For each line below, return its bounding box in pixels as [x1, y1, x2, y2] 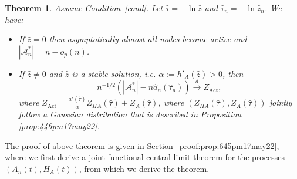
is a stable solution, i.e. [72, 67, 156, 79]
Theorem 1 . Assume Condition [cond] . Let [5, 2, 163, 13]
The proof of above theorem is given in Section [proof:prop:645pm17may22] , [5, 139, 279, 151]
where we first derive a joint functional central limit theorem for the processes [5, 151, 285, 163]
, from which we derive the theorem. [79, 162, 210, 174]
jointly [269, 96, 292, 109]
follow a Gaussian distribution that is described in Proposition [18, 108, 242, 120]
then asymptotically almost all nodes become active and [49, 33, 247, 45]
